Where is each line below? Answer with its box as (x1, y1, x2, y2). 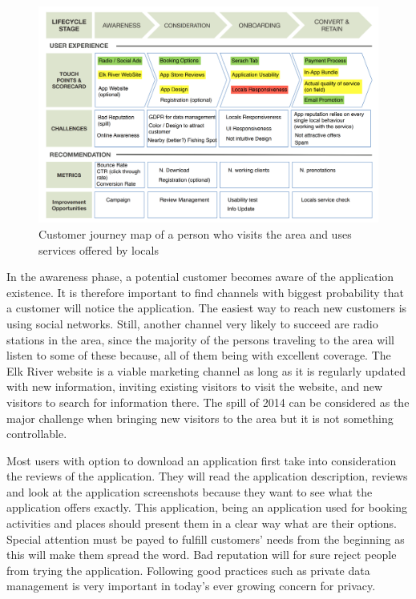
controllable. (6, 425, 67, 442)
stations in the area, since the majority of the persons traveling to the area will (6, 331, 394, 348)
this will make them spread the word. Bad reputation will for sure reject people (6, 546, 397, 563)
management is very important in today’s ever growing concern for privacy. (6, 577, 376, 594)
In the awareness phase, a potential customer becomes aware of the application (6, 268, 394, 285)
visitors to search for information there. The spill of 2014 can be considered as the (6, 393, 410, 410)
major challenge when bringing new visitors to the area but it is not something (6, 409, 394, 426)
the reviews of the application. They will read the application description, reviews (6, 468, 408, 484)
